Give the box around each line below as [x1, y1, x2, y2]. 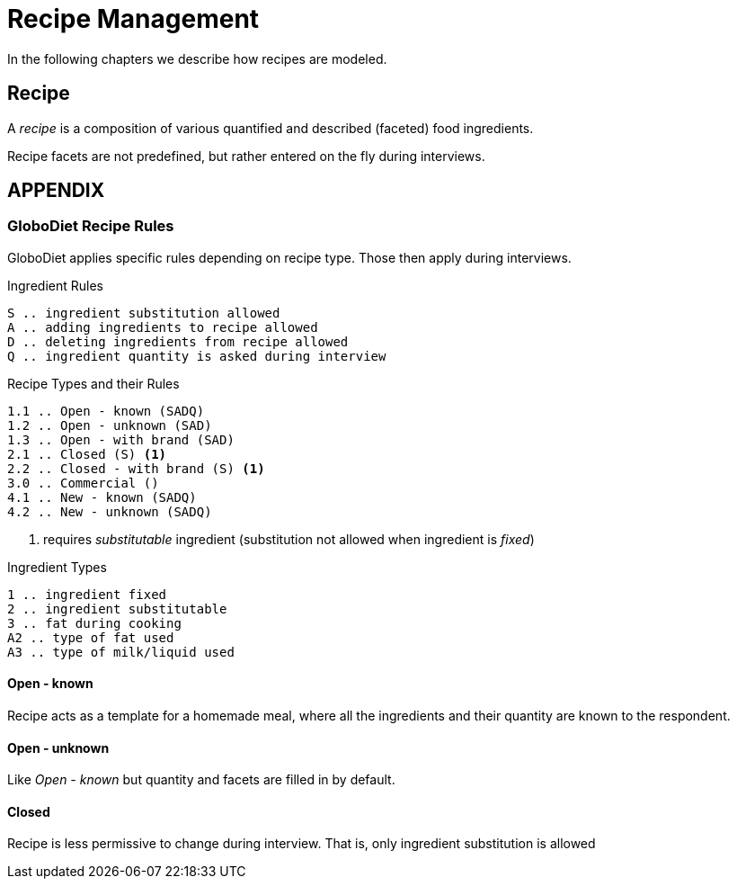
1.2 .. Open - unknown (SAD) [7, 417, 212, 433]
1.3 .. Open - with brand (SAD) [7, 432, 235, 447]
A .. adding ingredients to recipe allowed [7, 319, 318, 335]
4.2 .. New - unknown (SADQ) [7, 504, 212, 519]
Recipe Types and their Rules [7, 375, 180, 391]
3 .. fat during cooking [7, 615, 182, 631]
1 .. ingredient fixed [7, 586, 167, 602]
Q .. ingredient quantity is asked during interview [7, 348, 386, 363]
